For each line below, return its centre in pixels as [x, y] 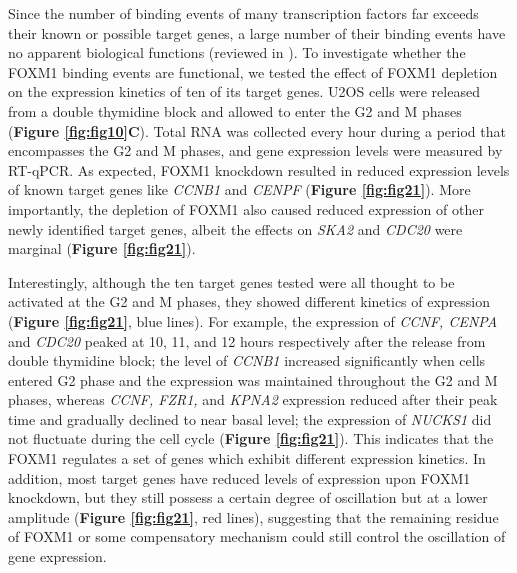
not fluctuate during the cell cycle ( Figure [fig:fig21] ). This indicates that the [251, 438]
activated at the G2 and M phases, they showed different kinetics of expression [249, 301]
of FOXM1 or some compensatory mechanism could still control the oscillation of [257, 536]
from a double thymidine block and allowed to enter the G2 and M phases [235, 110]
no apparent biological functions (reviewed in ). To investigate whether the [237, 52]
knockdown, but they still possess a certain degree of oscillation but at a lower [248, 497]
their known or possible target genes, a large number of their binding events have [257, 32]
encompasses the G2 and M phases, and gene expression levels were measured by [255, 150]
